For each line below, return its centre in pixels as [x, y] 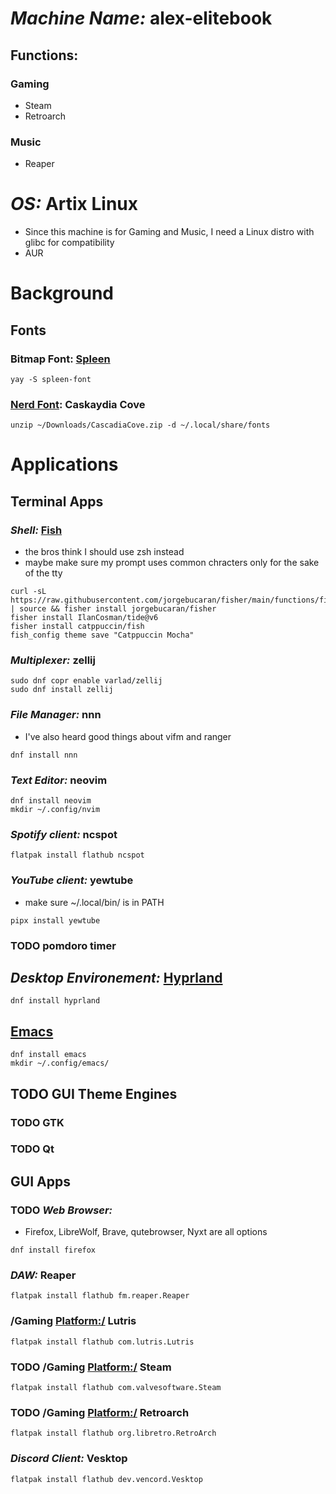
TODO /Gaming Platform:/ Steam [91, 1367]
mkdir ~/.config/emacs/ [60, 1063]
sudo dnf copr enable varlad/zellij [86, 681]
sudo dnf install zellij [62, 690]
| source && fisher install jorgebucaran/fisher [113, 609]
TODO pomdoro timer [63, 945]
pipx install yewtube [55, 920]
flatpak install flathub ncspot [77, 855]
